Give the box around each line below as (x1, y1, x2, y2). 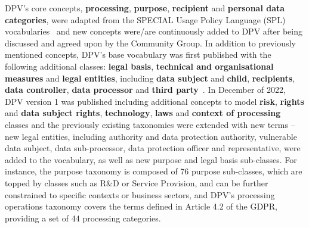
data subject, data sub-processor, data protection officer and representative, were (5, 142, 301, 154)
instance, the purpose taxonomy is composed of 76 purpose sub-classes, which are (5, 165, 302, 177)
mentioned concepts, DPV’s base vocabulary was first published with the (5, 48, 271, 61)
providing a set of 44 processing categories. (5, 211, 161, 224)
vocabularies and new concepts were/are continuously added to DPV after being (5, 25, 302, 38)
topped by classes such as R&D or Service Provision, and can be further (5, 176, 268, 189)
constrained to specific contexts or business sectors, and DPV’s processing (5, 188, 275, 201)
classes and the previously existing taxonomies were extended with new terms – (5, 118, 295, 130)
